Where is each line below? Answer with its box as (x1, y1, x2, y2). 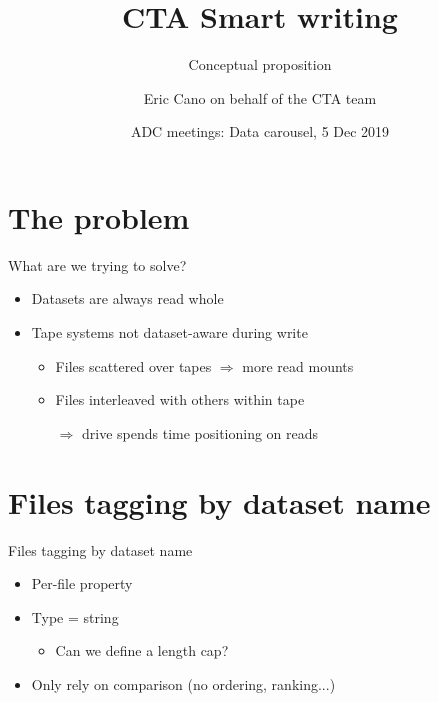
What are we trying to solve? (8, 254, 187, 275)
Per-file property (31, 573, 133, 594)
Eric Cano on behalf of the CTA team (143, 87, 377, 108)
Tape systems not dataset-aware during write (31, 322, 308, 343)
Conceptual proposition (188, 54, 332, 75)
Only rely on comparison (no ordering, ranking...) (31, 673, 336, 694)
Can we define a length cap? (55, 640, 229, 661)
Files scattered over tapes (55, 355, 212, 376)
